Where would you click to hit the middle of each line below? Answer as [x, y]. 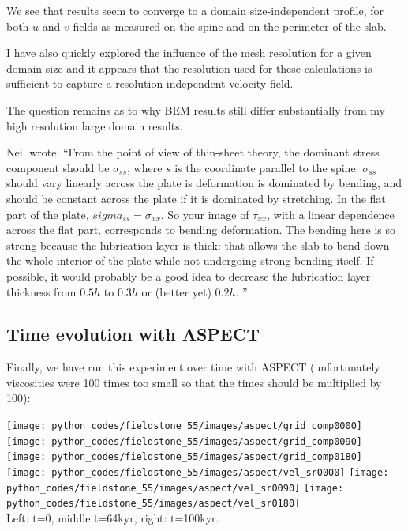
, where [145, 167]
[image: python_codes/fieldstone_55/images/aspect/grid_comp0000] [185, 426]
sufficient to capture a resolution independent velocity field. [150, 83]
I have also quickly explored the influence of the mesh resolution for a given [189, 53]
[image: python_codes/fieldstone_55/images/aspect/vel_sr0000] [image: [198, 473]
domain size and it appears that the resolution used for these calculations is [189, 68]
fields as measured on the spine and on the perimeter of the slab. [230, 26]
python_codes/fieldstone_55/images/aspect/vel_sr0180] [153, 504]
